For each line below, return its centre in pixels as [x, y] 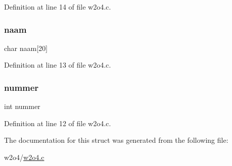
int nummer [22, 106]
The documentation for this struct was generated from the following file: [116, 140]
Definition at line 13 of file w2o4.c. [57, 65]
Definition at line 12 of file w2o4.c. [57, 123]
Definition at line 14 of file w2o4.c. [57, 7]
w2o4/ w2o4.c [24, 157]
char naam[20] [26, 48]
